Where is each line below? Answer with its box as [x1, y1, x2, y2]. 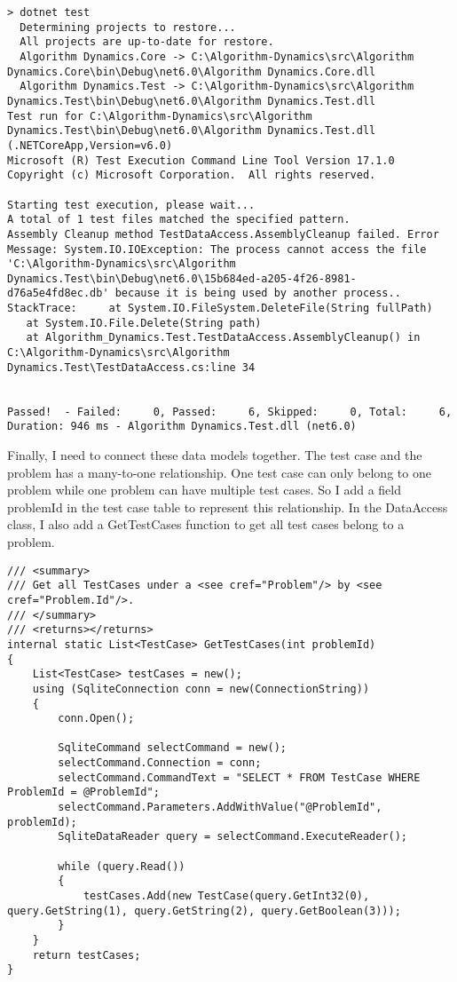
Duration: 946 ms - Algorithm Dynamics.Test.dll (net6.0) [7, 420, 357, 433]
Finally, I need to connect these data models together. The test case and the [7, 446, 422, 464]
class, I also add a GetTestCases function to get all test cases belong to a [7, 515, 405, 534]
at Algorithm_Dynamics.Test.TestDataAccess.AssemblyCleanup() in [26, 331, 421, 344]
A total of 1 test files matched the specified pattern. [7, 213, 351, 226]
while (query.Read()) [58, 859, 185, 873]
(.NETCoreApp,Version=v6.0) [7, 139, 173, 152]
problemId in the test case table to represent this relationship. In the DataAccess [7, 497, 448, 516]
